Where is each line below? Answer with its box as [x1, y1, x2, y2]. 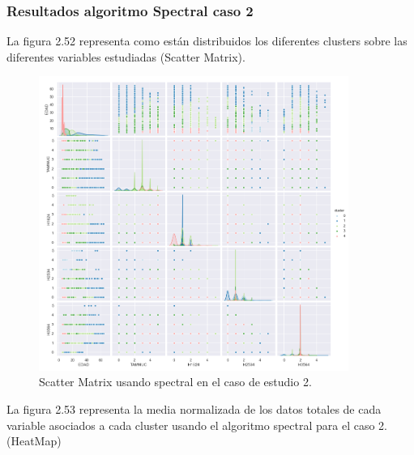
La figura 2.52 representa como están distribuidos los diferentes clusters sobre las [6, 32, 408, 49]
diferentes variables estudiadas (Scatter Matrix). [6, 48, 245, 65]
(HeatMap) [6, 432, 62, 449]
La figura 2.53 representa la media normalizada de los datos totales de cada [6, 401, 382, 418]
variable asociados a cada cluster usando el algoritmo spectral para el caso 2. [6, 416, 388, 433]
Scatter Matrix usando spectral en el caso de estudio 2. [39, 373, 312, 390]
